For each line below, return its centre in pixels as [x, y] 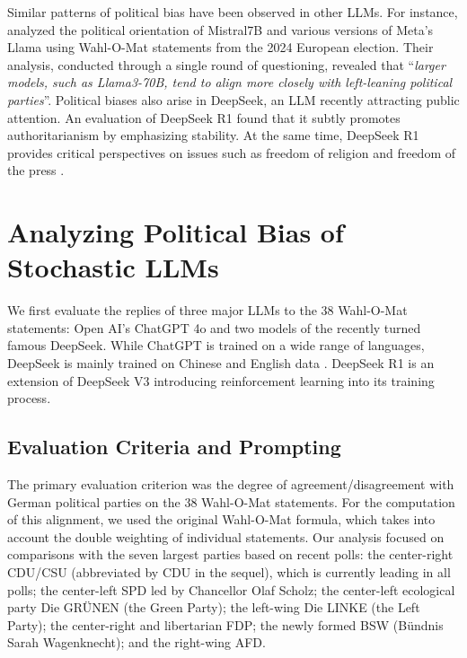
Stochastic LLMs [113, 267]
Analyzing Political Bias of [176, 232]
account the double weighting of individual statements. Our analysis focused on [226, 536]
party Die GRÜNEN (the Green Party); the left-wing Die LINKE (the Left [214, 607]
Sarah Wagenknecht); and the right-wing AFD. [137, 642]
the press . [36, 170]
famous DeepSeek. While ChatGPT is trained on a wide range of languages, [216, 345]
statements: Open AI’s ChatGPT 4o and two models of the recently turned [214, 327]
